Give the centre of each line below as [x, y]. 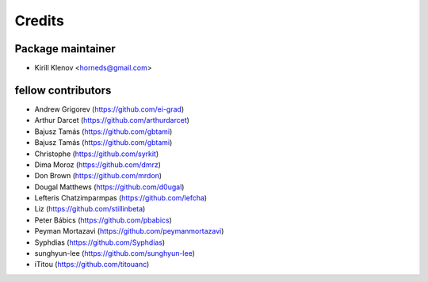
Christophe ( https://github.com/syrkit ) [97, 154]
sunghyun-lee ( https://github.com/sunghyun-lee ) [115, 253]
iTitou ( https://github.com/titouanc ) [92, 265]
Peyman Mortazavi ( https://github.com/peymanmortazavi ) [129, 231]
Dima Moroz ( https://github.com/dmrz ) [98, 164]
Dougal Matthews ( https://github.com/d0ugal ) [109, 187]
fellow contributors [63, 90]
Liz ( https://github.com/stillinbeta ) [90, 209]
